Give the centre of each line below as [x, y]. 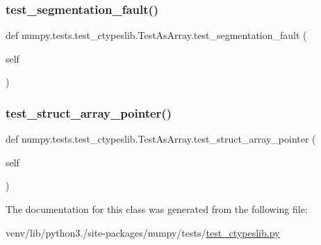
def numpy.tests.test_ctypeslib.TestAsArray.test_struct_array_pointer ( [161, 139]
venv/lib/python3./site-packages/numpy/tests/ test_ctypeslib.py [143, 232]
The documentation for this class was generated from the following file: [157, 209]
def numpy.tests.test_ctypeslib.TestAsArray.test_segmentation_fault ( [156, 35]
